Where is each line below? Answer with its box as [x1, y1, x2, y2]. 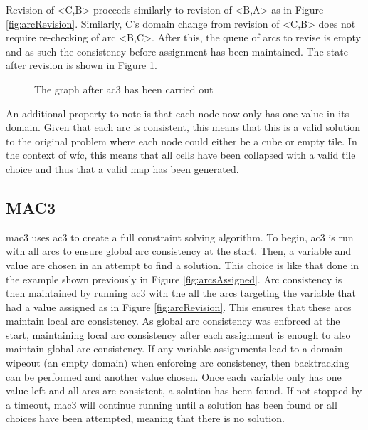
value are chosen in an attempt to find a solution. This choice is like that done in [6, 257, 359, 272]
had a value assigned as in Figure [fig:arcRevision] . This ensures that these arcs [6, 299, 352, 314]
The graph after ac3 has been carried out [34, 81, 214, 96]
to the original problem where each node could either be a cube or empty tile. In [6, 133, 357, 148]
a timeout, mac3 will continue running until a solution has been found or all [6, 397, 337, 411]
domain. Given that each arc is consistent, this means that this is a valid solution [6, 120, 361, 135]
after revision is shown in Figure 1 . [6, 58, 157, 73]
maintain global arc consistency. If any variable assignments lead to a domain [6, 341, 343, 356]
